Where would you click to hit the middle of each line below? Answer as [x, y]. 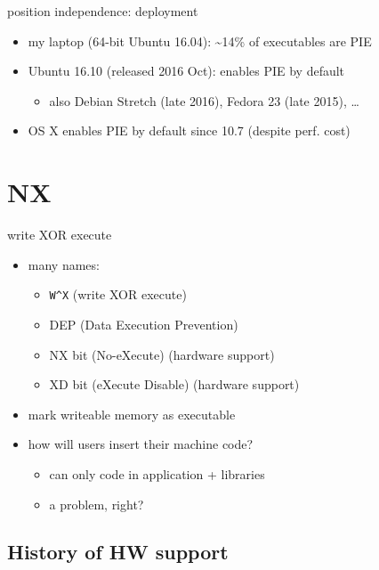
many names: [64, 264]
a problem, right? [97, 504]
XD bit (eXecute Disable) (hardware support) [174, 384]
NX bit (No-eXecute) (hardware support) [162, 354]
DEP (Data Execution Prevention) [144, 324]
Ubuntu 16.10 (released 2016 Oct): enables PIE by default [186, 71]
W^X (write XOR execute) [118, 294]
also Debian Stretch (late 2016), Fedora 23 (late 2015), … [204, 100]
